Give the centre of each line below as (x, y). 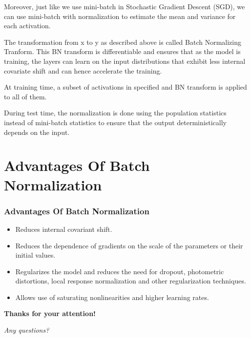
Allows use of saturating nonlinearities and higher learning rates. (112, 297)
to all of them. (25, 96)
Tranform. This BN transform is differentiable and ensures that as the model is (122, 51)
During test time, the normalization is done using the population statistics (115, 113)
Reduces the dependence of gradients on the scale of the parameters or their (129, 245)
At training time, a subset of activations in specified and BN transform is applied (125, 87)
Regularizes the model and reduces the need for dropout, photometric (120, 271)
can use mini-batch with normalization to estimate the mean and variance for (120, 16)
